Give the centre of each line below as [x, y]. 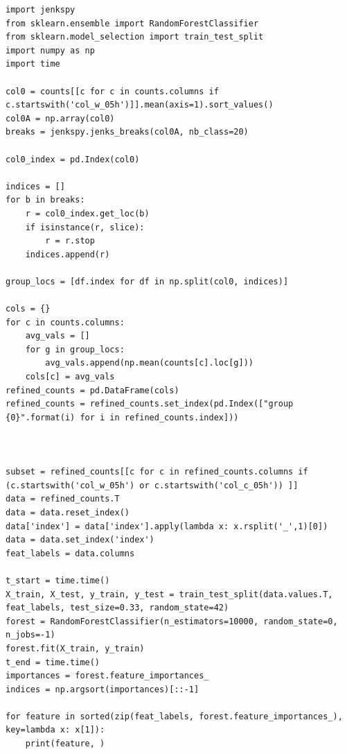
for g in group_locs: [75, 349]
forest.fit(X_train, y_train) [75, 648]
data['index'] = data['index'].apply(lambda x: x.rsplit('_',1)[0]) [167, 526]
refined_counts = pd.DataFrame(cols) [92, 390]
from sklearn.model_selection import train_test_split [135, 37]
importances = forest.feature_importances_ [107, 676]
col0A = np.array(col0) [60, 118]
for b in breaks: [45, 200]
